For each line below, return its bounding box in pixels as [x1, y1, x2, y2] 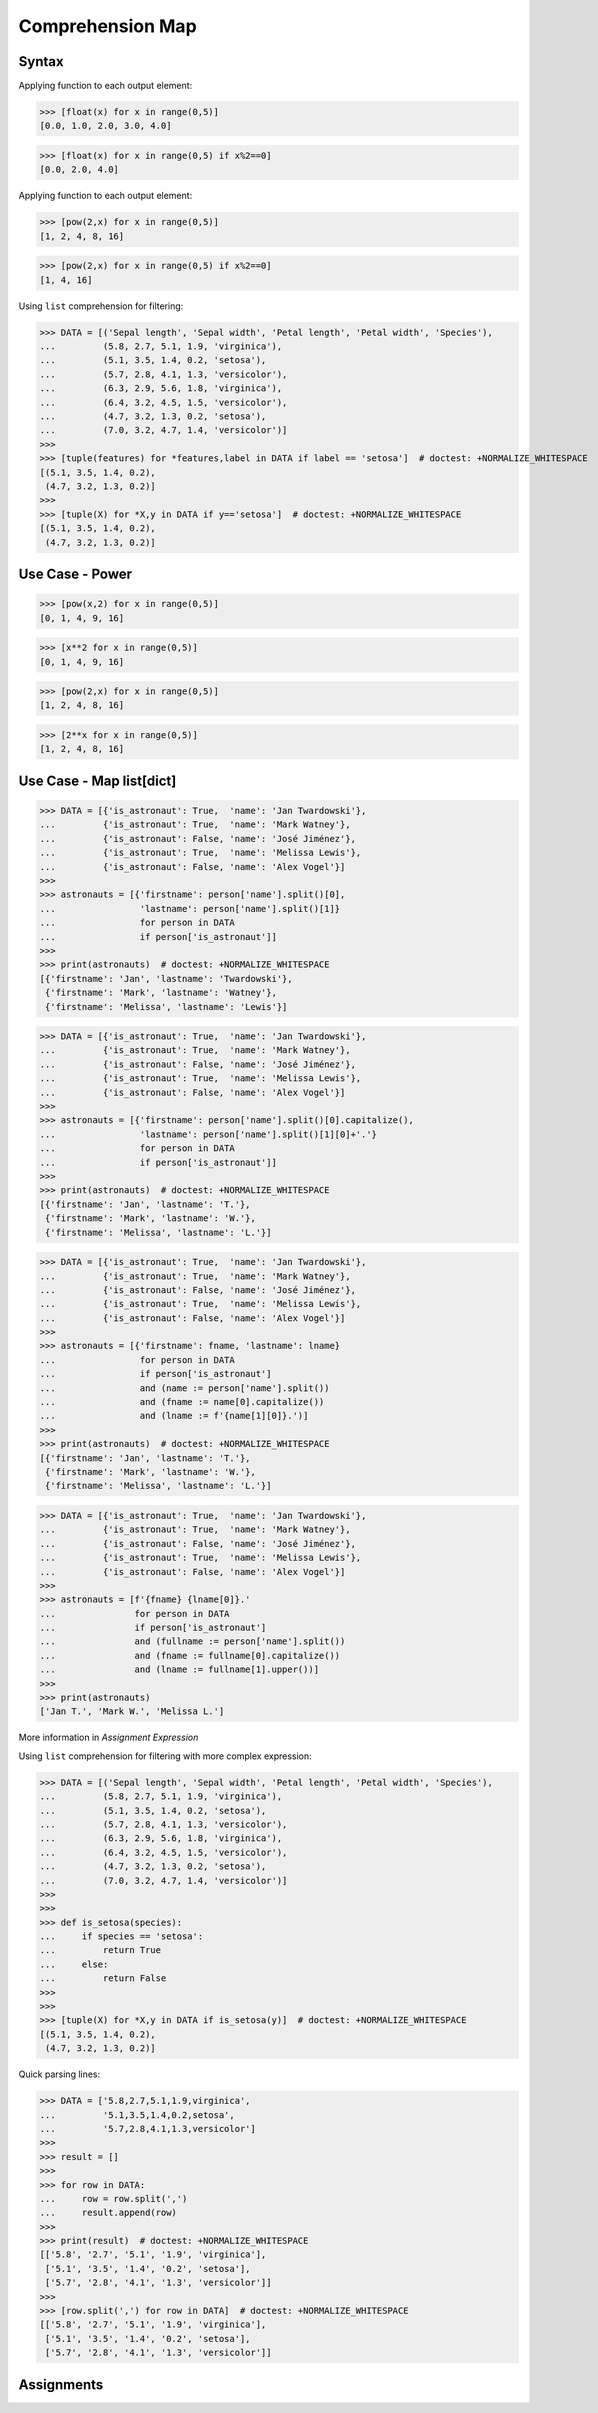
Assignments [18, 2376, 104, 2393]
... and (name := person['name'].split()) [39, 1382, 330, 1394]
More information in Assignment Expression [18, 1731, 199, 1744]
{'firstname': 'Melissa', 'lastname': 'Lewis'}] [45, 1001, 288, 1012]
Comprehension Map [18, 15, 197, 37]
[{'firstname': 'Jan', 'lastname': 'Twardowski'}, [39, 973, 294, 984]
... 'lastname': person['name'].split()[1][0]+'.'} [39, 1128, 378, 1140]
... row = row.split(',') [39, 2193, 188, 2204]
